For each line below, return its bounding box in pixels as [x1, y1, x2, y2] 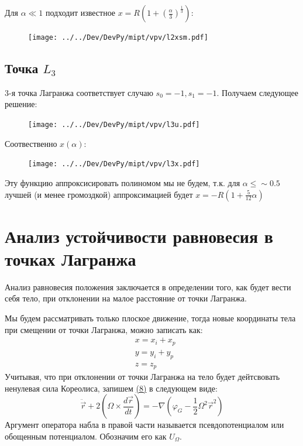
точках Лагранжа [5, 246, 136, 270]
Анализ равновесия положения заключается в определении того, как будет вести [5, 280, 291, 293]
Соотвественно [5, 137, 57, 149]
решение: [5, 98, 37, 110]
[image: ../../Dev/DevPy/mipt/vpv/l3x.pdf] [28, 160, 200, 169]
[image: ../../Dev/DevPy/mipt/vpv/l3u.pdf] [28, 121, 200, 129]
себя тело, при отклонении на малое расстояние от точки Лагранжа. [5, 292, 247, 304]
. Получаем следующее [216, 86, 298, 98]
